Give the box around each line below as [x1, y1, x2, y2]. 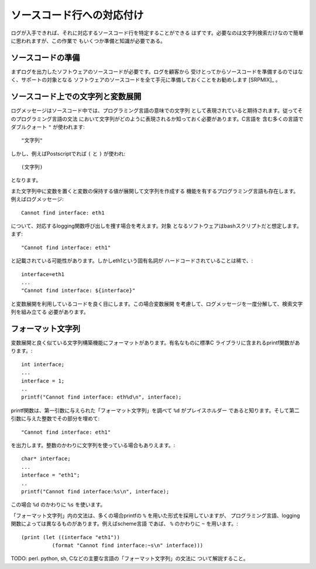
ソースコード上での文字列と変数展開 [11, 91, 142, 102]
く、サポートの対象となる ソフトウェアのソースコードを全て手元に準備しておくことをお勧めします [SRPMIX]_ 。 [11, 76, 281, 83]
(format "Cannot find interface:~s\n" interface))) [51, 542, 204, 548]
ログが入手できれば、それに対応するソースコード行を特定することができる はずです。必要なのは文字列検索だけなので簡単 [11, 29, 304, 36]
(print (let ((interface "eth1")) [21, 534, 120, 540]
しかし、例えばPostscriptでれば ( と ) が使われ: [11, 150, 126, 157]
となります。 [11, 176, 42, 184]
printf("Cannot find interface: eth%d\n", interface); [21, 394, 182, 401]
